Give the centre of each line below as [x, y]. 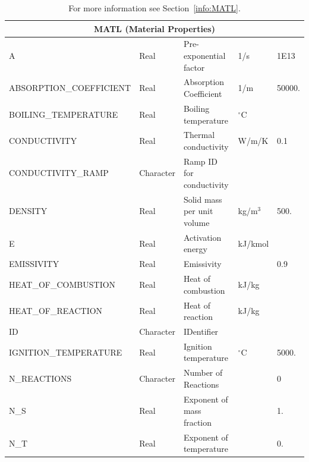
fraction [198, 422]
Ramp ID [201, 161]
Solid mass [203, 199]
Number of [203, 373]
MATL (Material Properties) [154, 28]
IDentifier [201, 331]
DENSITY [28, 211]
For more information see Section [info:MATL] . [154, 8]
